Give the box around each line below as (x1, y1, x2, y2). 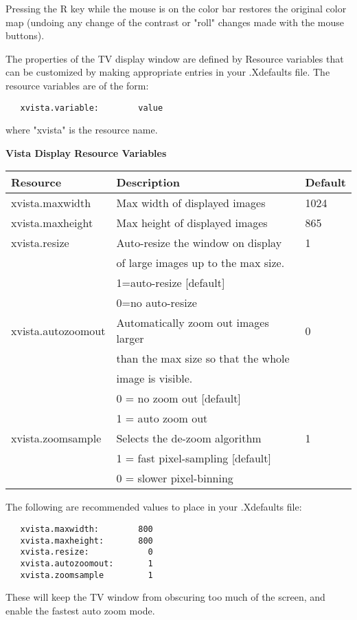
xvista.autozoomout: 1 (20, 558, 153, 568)
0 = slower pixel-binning (116, 470, 233, 487)
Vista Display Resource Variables (5, 145, 167, 160)
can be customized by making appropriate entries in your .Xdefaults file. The (5, 65, 330, 79)
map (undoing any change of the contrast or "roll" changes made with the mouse (5, 14, 345, 29)
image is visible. (116, 370, 193, 387)
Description (116, 174, 181, 191)
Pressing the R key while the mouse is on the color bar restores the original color (5, 1, 347, 15)
